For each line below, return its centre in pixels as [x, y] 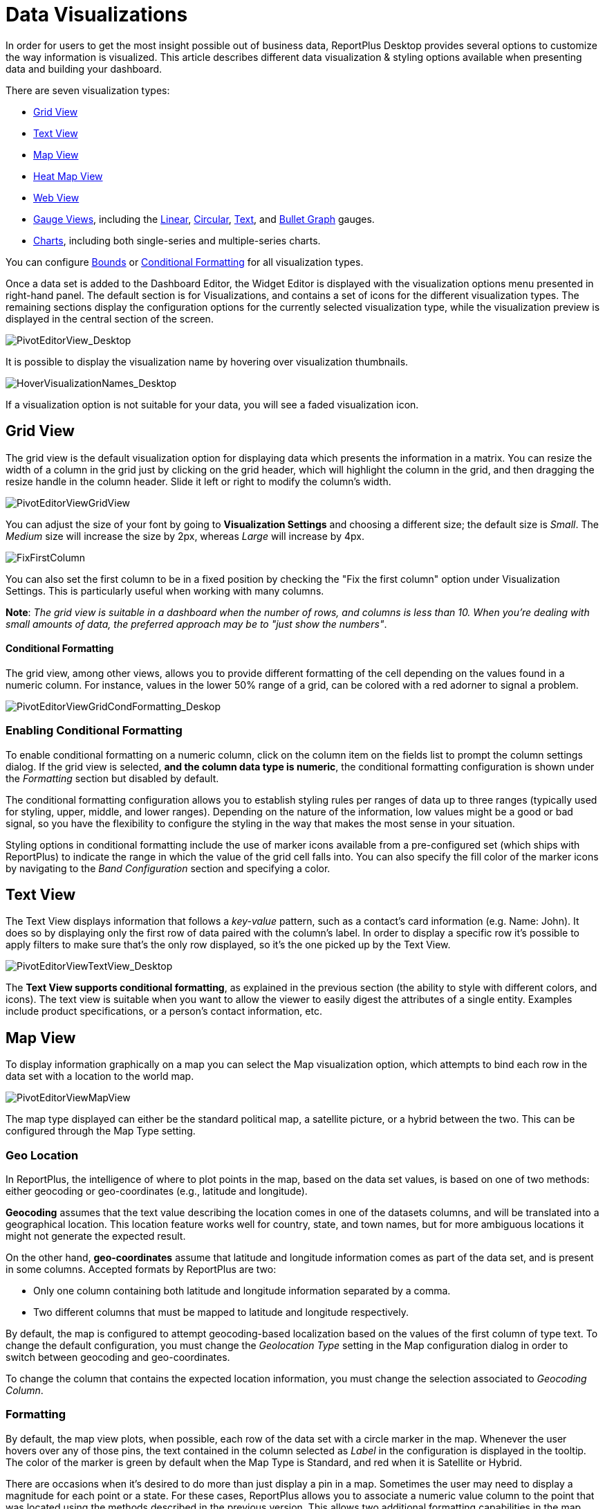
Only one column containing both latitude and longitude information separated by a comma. [242, 1291]
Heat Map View [68, 176]
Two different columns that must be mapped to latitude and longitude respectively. [221, 1312]
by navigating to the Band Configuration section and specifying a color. [168, 868]
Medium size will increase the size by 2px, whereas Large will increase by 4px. [185, 536]
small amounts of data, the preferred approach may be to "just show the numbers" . [196, 624]
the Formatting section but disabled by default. [112, 778]
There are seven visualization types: [88, 90]
